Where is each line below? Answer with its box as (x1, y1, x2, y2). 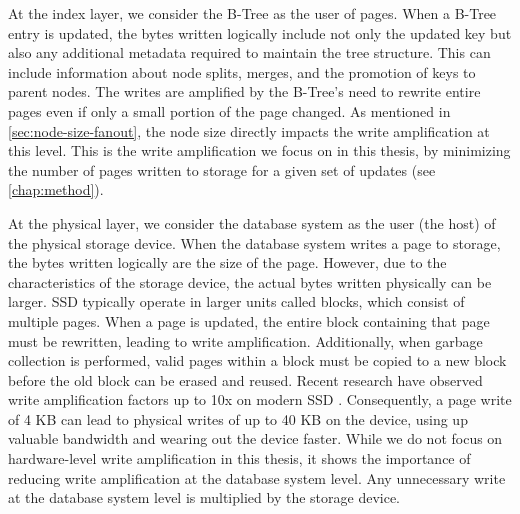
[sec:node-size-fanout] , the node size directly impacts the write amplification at (8, 120, 490, 141)
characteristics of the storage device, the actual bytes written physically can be (8, 271, 492, 292)
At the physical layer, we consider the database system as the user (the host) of (8, 212, 496, 233)
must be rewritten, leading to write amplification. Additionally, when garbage (8, 330, 483, 351)
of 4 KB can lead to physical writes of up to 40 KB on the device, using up (8, 408, 468, 429)
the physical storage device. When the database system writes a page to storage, (8, 232, 501, 253)
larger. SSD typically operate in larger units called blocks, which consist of (8, 291, 465, 312)
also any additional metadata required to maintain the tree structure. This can (8, 42, 491, 63)
